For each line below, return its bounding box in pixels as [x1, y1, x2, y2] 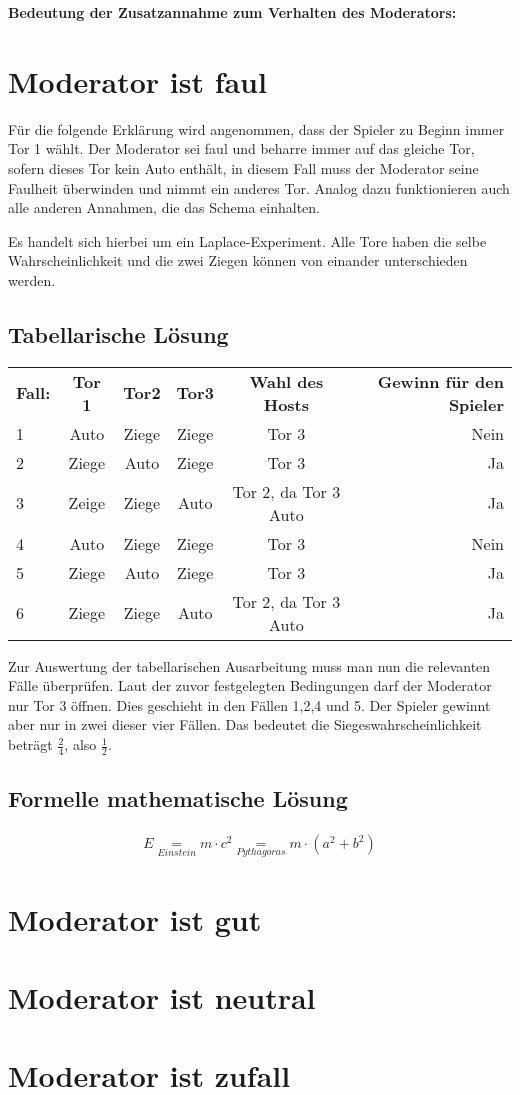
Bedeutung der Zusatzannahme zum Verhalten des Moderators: [8, 2, 457, 22]
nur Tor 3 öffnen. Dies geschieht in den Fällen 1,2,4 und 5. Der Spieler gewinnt [8, 694, 491, 715]
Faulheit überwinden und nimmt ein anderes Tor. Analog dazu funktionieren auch [8, 177, 510, 198]
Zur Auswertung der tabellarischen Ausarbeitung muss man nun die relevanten [8, 655, 491, 676]
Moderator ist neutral [8, 976, 316, 1017]
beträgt [8, 734, 53, 755]
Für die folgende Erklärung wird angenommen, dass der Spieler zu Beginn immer [8, 118, 505, 139]
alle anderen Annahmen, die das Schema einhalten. [8, 197, 321, 218]
